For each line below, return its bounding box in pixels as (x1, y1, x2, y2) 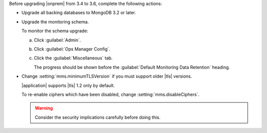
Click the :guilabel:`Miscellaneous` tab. (34, 55, 113, 61)
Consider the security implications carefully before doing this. (35, 114, 161, 120)
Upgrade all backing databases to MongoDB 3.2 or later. (21, 10, 136, 16)
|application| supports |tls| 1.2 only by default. (21, 82, 115, 89)
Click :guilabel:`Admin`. (34, 37, 81, 43)
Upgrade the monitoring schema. (21, 19, 89, 25)
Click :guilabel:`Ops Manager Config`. (34, 46, 111, 52)
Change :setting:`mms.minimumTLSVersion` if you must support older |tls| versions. (21, 73, 192, 79)
